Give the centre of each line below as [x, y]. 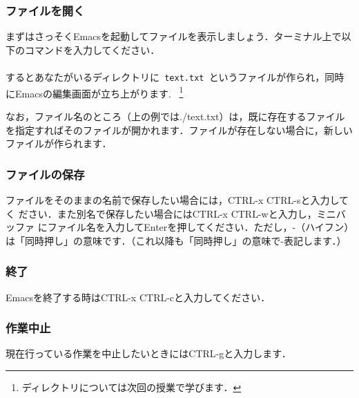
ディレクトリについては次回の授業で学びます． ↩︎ [132, 387]
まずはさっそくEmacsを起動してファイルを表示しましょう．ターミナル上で [174, 36]
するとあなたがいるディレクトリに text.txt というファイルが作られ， [165, 77]
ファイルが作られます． [59, 143]
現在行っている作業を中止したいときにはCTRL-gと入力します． [148, 353]
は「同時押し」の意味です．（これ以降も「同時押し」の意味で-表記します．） [176, 240]
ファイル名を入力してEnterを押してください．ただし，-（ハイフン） [198, 227]
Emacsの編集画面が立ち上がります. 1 [99, 92]
